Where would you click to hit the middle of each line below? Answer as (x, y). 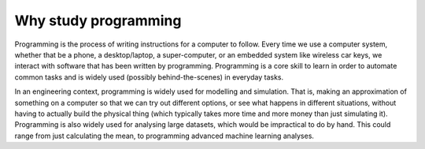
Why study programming (98, 20)
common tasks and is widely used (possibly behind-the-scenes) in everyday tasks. (149, 77)
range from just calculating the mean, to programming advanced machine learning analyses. (164, 136)
